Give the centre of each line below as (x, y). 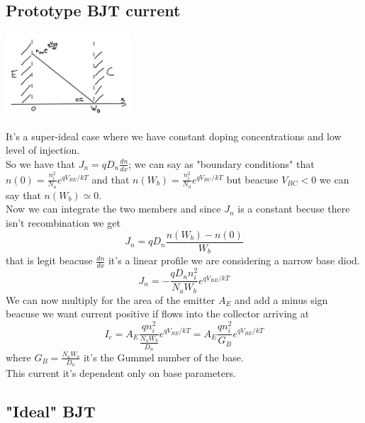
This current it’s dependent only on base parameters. (121, 373)
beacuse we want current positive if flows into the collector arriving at (158, 314)
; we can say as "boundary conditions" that (221, 163)
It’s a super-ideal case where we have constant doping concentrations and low (174, 136)
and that (111, 179)
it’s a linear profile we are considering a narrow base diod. (234, 260)
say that (23, 194)
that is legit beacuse (49, 260)
